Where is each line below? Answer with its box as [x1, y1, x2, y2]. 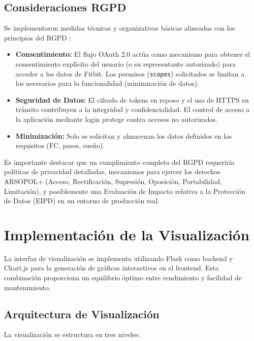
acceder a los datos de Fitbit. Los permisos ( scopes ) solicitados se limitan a [15, 68, 245, 78]
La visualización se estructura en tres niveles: [4, 329, 140, 340]
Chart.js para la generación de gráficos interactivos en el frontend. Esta [4, 263, 219, 273]
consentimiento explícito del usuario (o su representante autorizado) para [15, 58, 236, 69]
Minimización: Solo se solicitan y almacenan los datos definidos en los [15, 130, 232, 141]
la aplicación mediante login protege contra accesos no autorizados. [15, 114, 218, 124]
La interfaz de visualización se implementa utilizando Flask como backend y [4, 253, 233, 263]
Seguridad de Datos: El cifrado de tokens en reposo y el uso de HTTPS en [15, 94, 249, 105]
